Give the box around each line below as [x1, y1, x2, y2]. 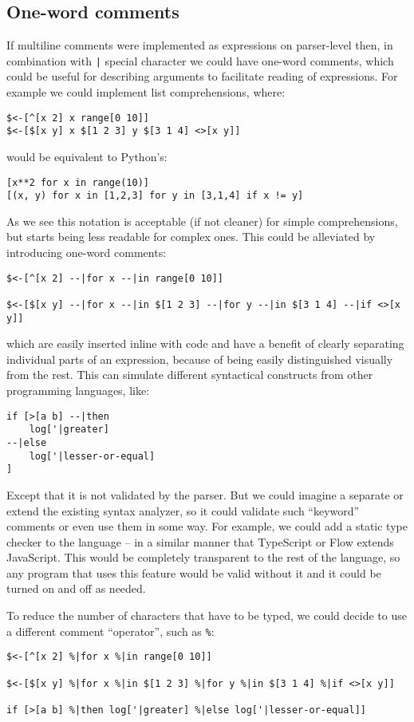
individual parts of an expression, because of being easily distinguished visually [6, 350, 393, 367]
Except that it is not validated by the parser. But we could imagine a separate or [6, 486, 404, 503]
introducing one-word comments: [6, 244, 167, 261]
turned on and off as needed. [6, 580, 146, 597]
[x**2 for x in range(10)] [6, 176, 149, 188]
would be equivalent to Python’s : [6, 148, 168, 164]
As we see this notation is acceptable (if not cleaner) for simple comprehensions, [6, 212, 398, 229]
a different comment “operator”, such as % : [6, 622, 215, 639]
